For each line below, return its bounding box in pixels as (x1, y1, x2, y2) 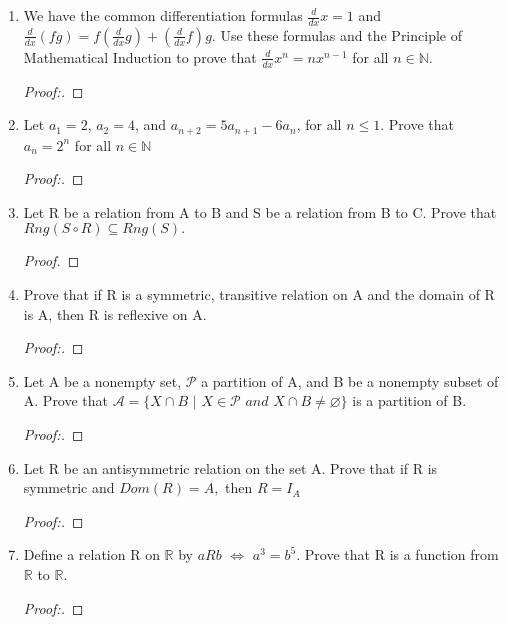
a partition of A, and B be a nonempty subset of (201, 370, 499, 391)
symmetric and (23, 477, 115, 498)
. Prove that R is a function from (296, 544, 499, 565)
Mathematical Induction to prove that (23, 46, 257, 67)
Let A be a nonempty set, (23, 370, 182, 391)
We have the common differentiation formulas (23, 5, 303, 25)
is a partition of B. (352, 390, 467, 411)
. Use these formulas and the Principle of (211, 24, 462, 45)
